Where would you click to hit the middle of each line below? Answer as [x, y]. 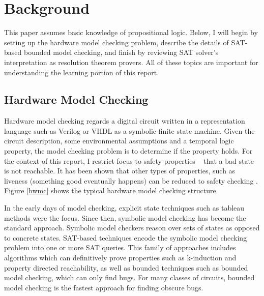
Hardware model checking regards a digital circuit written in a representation [125, 121]
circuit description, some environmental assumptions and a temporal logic [119, 141]
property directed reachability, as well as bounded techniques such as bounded [126, 267]
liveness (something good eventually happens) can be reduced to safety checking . [131, 180]
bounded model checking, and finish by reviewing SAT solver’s [121, 52]
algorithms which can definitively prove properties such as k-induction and [120, 258]
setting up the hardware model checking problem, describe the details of [116, 42]
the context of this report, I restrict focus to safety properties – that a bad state [129, 160]
